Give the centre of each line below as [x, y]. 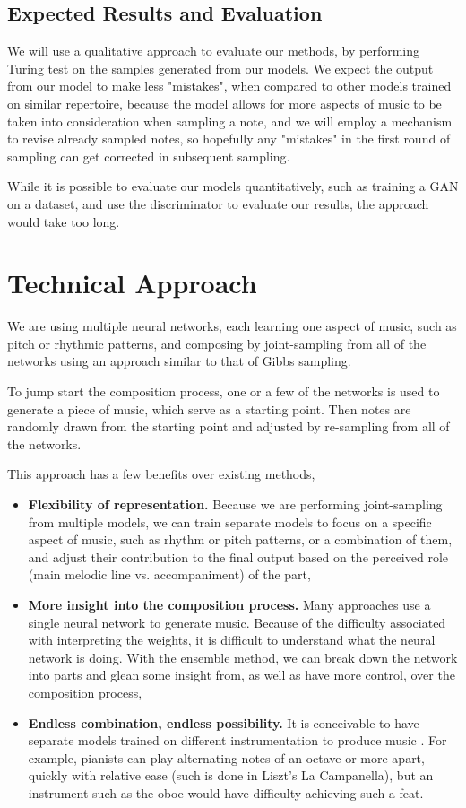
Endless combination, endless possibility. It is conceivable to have [224, 722]
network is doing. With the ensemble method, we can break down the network [243, 657]
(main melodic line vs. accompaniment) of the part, [169, 574]
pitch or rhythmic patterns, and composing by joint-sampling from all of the [217, 343]
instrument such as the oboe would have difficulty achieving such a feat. [226, 792]
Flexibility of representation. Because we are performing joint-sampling [235, 504]
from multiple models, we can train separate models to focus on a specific [230, 521]
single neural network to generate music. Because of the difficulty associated [237, 622]
